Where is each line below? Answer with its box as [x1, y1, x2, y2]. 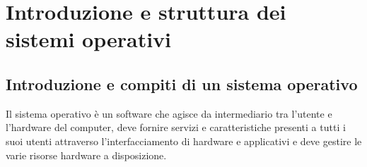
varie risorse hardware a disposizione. [6, 147, 167, 162]
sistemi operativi [6, 25, 172, 54]
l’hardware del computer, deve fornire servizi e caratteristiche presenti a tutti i [6, 120, 346, 135]
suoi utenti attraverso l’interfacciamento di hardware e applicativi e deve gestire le [6, 133, 362, 148]
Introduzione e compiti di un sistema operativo [6, 73, 358, 94]
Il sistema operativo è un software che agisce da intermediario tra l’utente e [6, 106, 332, 120]
